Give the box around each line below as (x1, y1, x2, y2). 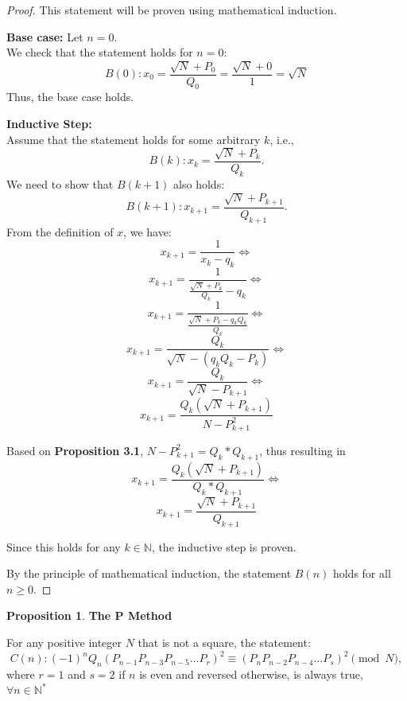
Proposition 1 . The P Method (6, 607, 172, 624)
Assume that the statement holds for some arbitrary (6, 130, 261, 147)
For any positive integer (6, 634, 122, 651)
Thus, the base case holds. (6, 88, 134, 105)
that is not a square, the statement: (138, 634, 311, 651)
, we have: (123, 223, 172, 240)
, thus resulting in (259, 442, 346, 458)
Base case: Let (6, 28, 83, 45)
